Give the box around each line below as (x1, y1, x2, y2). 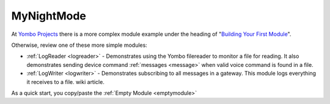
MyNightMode (11, 9, 87, 23)
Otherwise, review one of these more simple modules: (11, 41, 148, 49)
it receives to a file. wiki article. (26, 78, 105, 85)
